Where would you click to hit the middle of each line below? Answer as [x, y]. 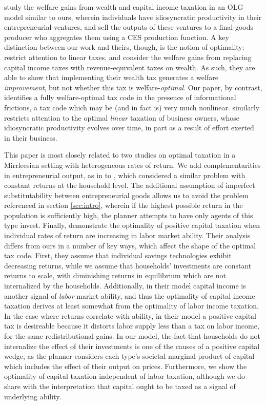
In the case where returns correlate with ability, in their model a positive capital [130, 315]
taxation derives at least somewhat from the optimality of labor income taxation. [131, 306]
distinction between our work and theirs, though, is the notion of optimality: [124, 47]
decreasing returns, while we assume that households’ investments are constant [128, 265]
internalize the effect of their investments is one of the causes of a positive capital [132, 346]
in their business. [31, 137]
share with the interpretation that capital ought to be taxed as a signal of [120, 386]
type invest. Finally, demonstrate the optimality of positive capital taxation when [132, 225]
